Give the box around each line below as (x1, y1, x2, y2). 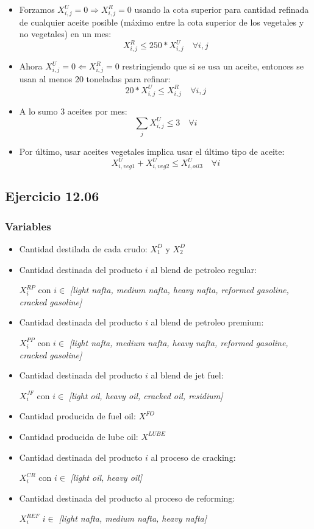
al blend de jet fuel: (151, 369, 224, 382)
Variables (5, 218, 51, 233)
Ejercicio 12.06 (5, 186, 99, 205)
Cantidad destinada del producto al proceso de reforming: (19, 491, 235, 504)
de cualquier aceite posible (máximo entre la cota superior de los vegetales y (19, 15, 304, 28)
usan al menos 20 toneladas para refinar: (19, 72, 171, 85)
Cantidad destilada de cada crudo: (19, 242, 148, 255)
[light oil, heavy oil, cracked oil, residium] (68, 389, 223, 402)
